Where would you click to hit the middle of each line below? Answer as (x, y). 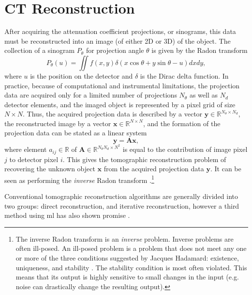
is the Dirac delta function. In (184, 75)
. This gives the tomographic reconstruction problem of (144, 159)
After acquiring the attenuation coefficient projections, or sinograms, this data (120, 31)
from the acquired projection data (154, 169)
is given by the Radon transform (200, 50)
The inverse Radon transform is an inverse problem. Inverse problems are (125, 238)
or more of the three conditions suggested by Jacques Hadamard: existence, (127, 257)
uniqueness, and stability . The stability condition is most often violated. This (131, 267)
